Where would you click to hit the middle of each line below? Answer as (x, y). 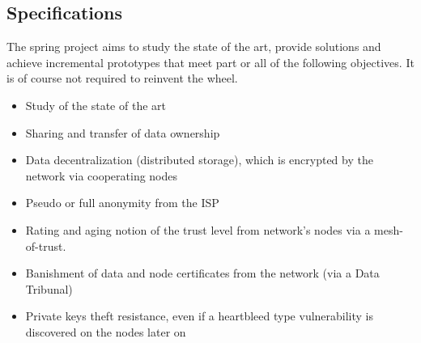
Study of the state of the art (96, 105)
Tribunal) (49, 288)
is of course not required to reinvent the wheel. (122, 78)
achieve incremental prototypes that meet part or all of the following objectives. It (210, 62)
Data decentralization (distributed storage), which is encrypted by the (199, 160)
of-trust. (46, 246)
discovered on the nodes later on (106, 331)
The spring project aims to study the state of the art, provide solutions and (194, 47)
